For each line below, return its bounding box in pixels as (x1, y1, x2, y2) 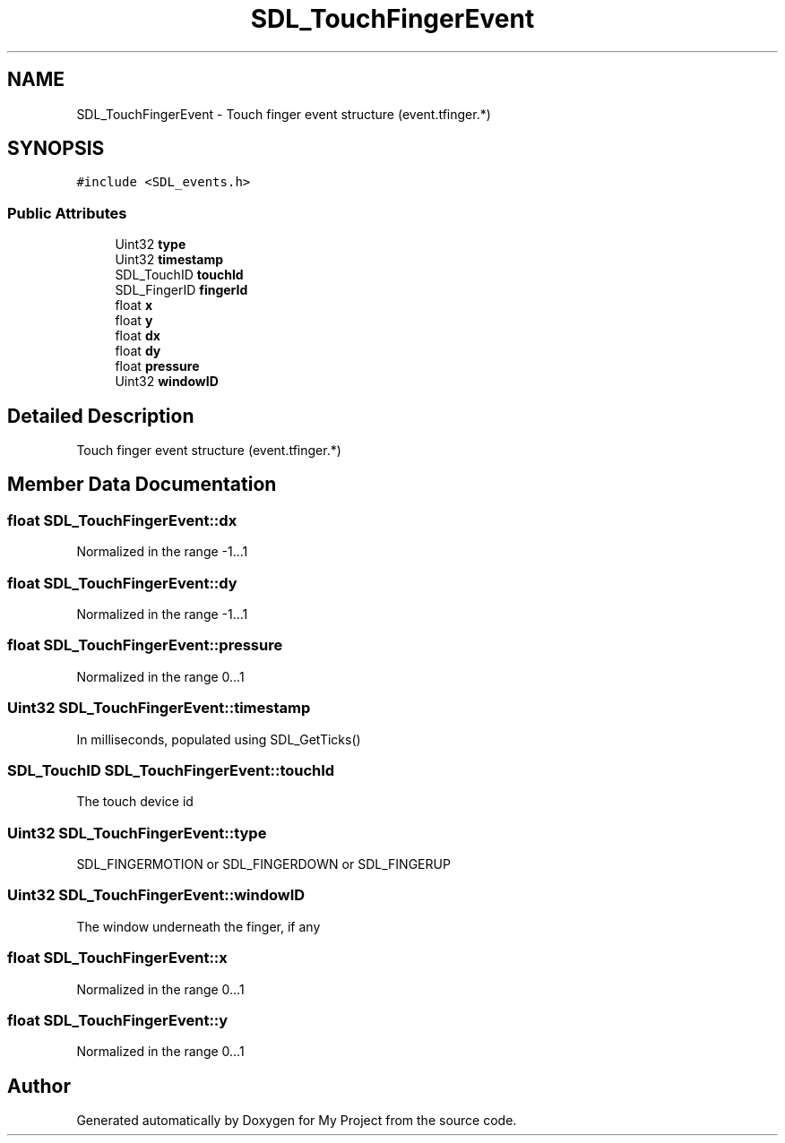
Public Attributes (7, 203, 127, 222)
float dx (115, 328, 160, 344)
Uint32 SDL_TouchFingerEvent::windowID (7, 886, 306, 905)
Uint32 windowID (115, 374, 219, 390)
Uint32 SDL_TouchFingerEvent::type (7, 823, 267, 842)
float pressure (115, 358, 200, 374)
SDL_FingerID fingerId (115, 282, 248, 298)
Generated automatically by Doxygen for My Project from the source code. (76, 1113, 517, 1129)
